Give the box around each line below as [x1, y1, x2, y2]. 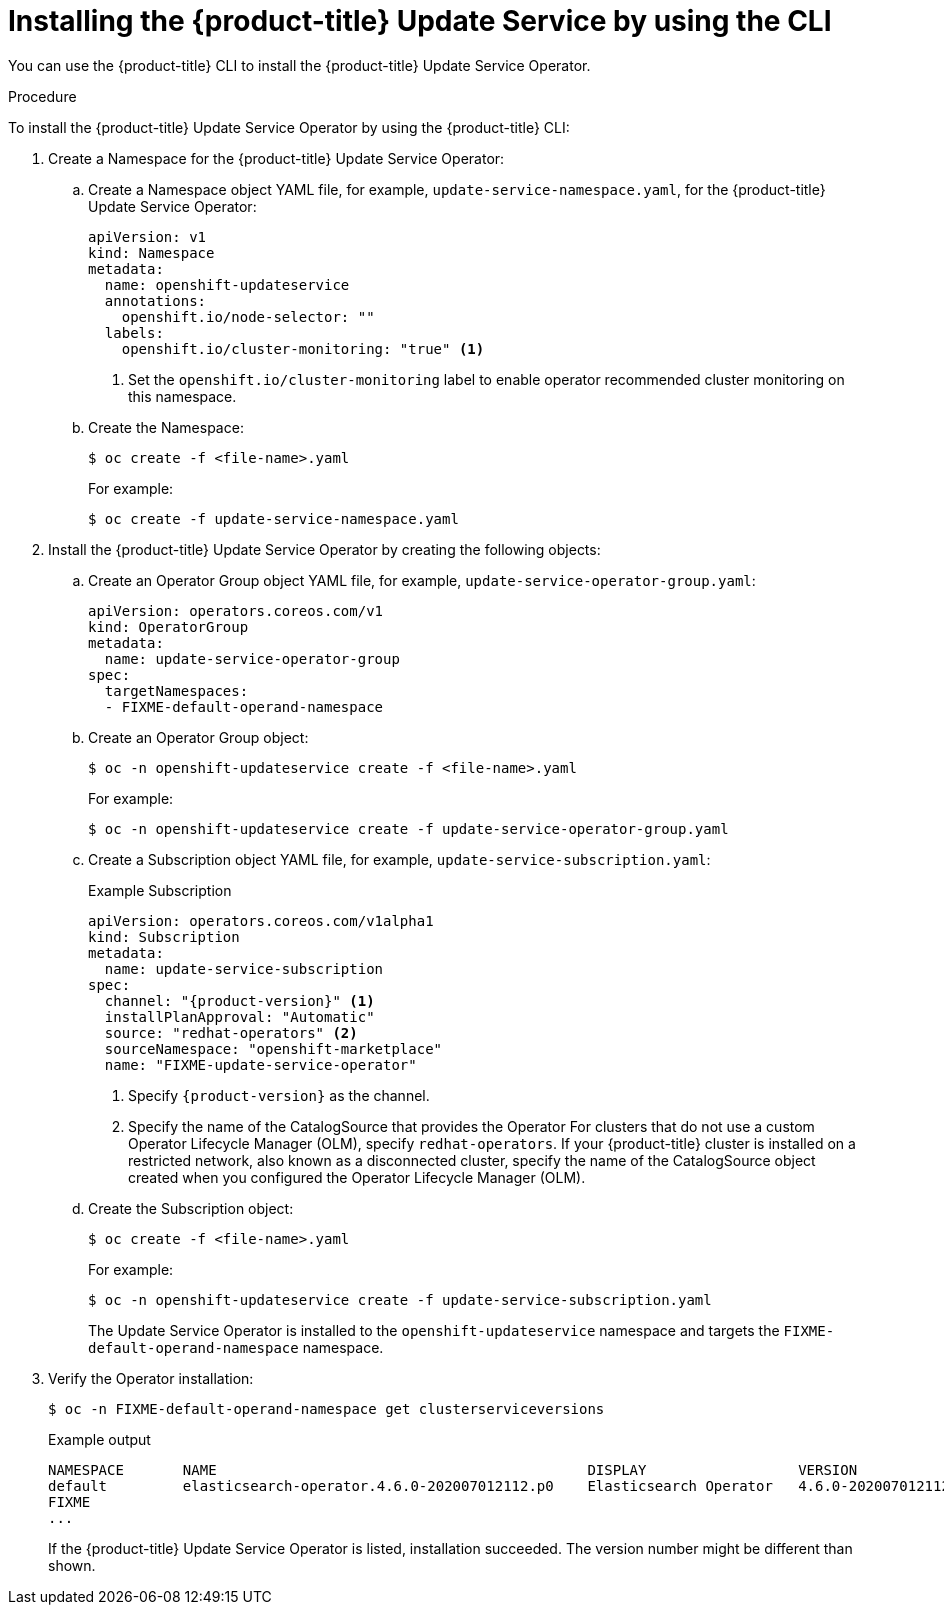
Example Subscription [88, 881, 232, 899]
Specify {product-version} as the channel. [128, 1086, 430, 1104]
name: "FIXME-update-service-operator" [104, 1056, 417, 1073]
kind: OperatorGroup [88, 618, 249, 635]
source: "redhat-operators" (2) [104, 1024, 358, 1041]
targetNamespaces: [104, 682, 249, 699]
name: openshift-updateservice [104, 276, 350, 293]
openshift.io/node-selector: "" [121, 308, 375, 325]
